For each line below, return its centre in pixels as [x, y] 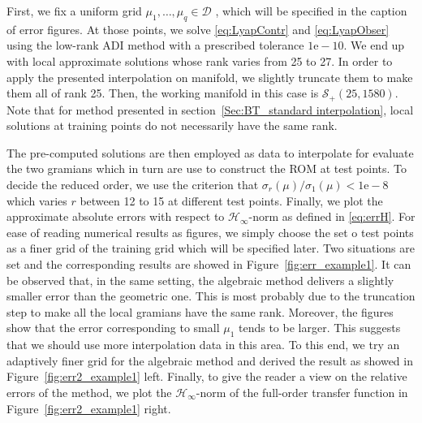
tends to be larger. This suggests [320, 328]
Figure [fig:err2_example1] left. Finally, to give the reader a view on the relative [207, 376]
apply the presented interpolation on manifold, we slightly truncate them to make [210, 77]
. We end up [374, 45]
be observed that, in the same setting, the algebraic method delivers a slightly [200, 280]
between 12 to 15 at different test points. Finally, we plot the [231, 200]
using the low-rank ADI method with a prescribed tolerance [155, 45]
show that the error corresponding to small [113, 328]
